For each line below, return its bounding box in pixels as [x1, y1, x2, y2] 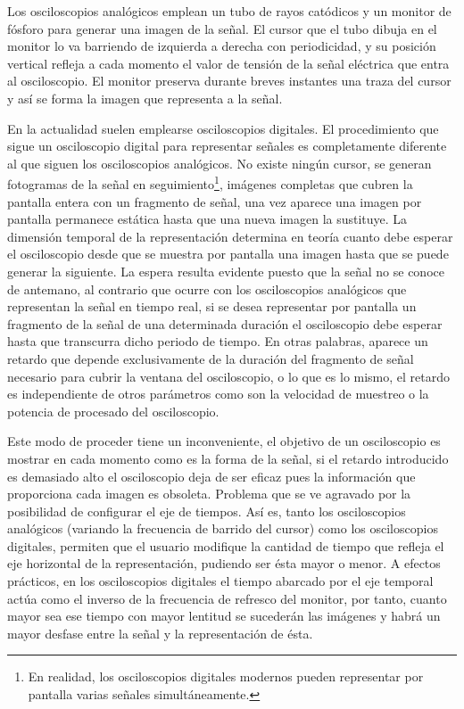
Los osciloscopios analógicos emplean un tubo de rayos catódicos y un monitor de [7, 2, 452, 20]
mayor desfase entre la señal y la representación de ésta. [7, 623, 313, 642]
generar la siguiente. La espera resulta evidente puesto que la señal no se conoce [7, 261, 444, 280]
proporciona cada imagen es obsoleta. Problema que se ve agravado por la [7, 484, 411, 503]
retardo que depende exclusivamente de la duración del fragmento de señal [7, 349, 414, 367]
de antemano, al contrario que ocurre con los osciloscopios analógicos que [7, 279, 407, 298]
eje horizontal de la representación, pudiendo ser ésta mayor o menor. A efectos [7, 554, 441, 573]
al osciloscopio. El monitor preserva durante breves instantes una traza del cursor [7, 71, 452, 90]
